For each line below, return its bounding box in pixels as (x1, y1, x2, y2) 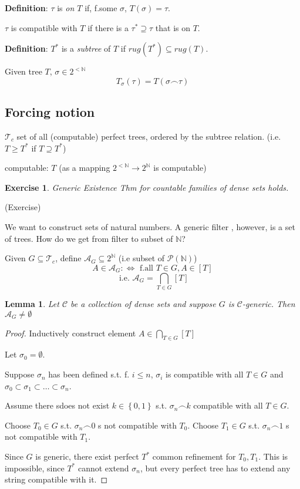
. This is (258, 450, 288, 463)
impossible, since (5, 461, 65, 474)
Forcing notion (5, 103, 95, 121)
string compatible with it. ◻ (5, 473, 108, 485)
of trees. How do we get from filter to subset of (5, 232, 173, 244)
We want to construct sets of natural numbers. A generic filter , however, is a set (5, 220, 295, 232)
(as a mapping (59, 161, 110, 174)
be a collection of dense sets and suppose (70, 298, 216, 310)
